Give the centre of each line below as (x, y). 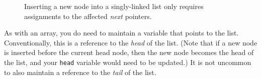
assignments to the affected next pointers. (88, 16)
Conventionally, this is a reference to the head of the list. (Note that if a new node (131, 42)
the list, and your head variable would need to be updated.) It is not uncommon (128, 62)
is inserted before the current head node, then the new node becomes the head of (129, 52)
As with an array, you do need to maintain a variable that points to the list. (121, 33)
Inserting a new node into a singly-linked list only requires (114, 6)
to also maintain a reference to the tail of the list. (80, 72)
